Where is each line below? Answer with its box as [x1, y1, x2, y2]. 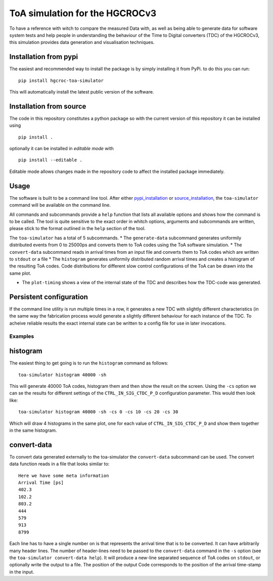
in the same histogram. [9, 427, 58, 433]
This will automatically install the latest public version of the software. [9, 89, 154, 95]
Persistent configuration [9, 292, 88, 301]
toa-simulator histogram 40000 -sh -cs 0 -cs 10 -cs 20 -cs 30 [18, 409, 178, 415]
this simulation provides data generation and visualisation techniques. [9, 39, 155, 46]
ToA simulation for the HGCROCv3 [9, 8, 157, 19]
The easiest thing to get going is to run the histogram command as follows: [9, 360, 169, 366]
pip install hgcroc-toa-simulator [18, 77, 104, 83]
